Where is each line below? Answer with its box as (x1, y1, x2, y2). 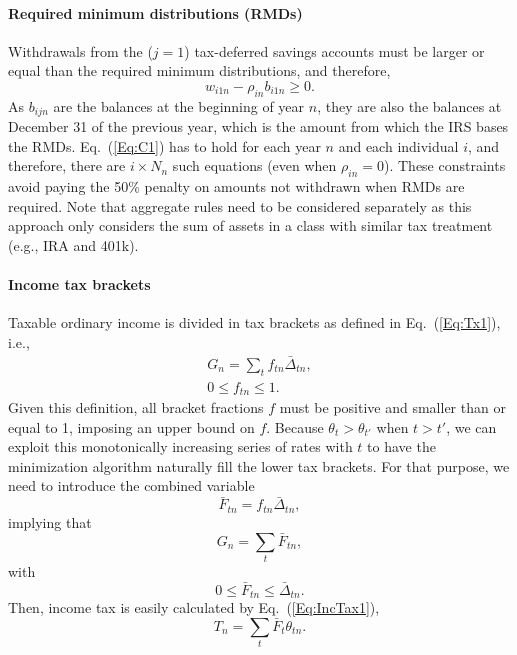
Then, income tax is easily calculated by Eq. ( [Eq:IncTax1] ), (8, 597, 380, 618)
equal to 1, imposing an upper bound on (8, 416, 255, 437)
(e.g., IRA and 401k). (8, 235, 139, 255)
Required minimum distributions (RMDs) (8, 2, 303, 23)
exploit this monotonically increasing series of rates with (8, 436, 353, 457)
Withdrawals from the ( (8, 40, 153, 61)
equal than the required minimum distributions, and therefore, (8, 60, 391, 81)
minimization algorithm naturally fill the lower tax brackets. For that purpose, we (8, 455, 510, 476)
